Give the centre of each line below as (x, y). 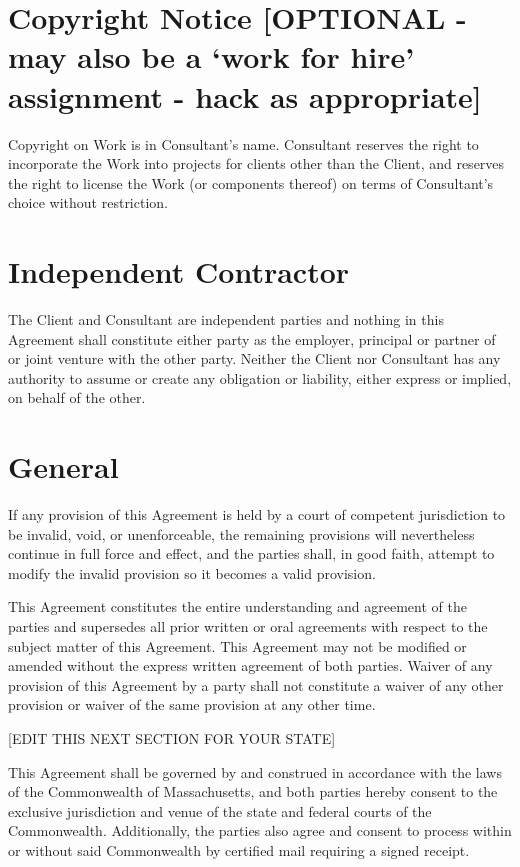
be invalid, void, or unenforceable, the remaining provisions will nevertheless (241, 533)
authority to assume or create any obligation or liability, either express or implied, (260, 377)
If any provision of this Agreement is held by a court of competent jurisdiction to (257, 514)
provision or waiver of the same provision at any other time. (192, 704)
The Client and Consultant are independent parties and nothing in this (226, 319)
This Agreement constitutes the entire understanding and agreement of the (237, 606)
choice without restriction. (88, 202)
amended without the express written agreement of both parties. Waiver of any (250, 665)
